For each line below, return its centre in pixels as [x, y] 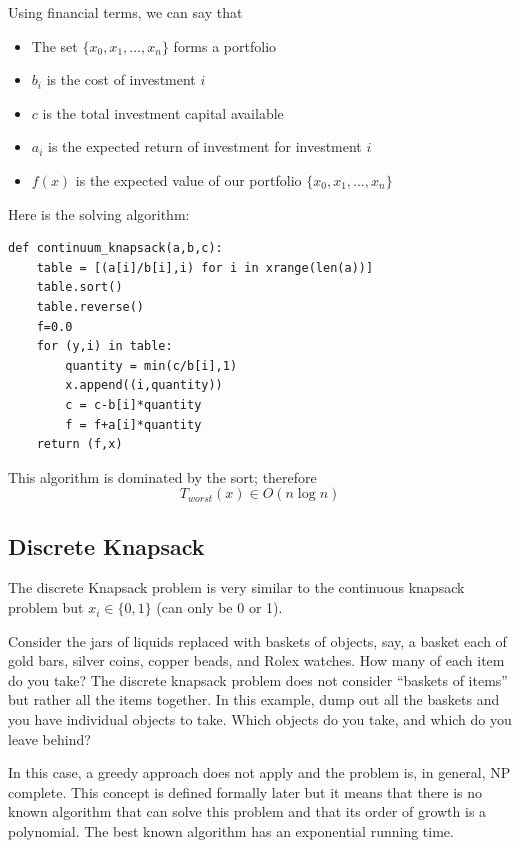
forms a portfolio [225, 45]
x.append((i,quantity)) [144, 385]
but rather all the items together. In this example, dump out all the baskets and [254, 699]
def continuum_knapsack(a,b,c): [115, 248]
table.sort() [79, 287]
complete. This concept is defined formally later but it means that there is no [245, 791]
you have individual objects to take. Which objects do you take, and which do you [260, 719]
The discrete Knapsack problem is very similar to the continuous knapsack [236, 587]
